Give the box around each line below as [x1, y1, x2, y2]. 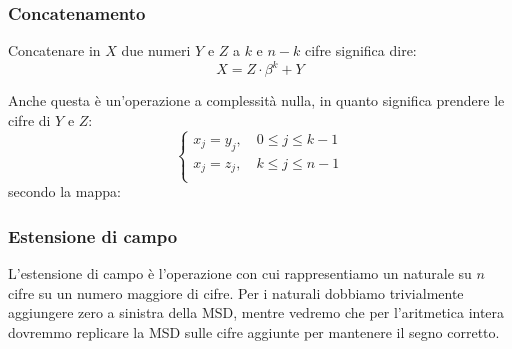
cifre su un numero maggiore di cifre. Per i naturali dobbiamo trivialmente [8, 282, 464, 303]
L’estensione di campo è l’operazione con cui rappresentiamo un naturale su [8, 263, 472, 284]
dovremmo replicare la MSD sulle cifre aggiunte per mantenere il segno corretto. [8, 321, 500, 342]
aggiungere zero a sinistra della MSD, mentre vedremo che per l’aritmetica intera [8, 302, 505, 323]
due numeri [121, 40, 191, 61]
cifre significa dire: [304, 40, 417, 61]
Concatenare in [8, 40, 101, 61]
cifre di [8, 109, 51, 130]
